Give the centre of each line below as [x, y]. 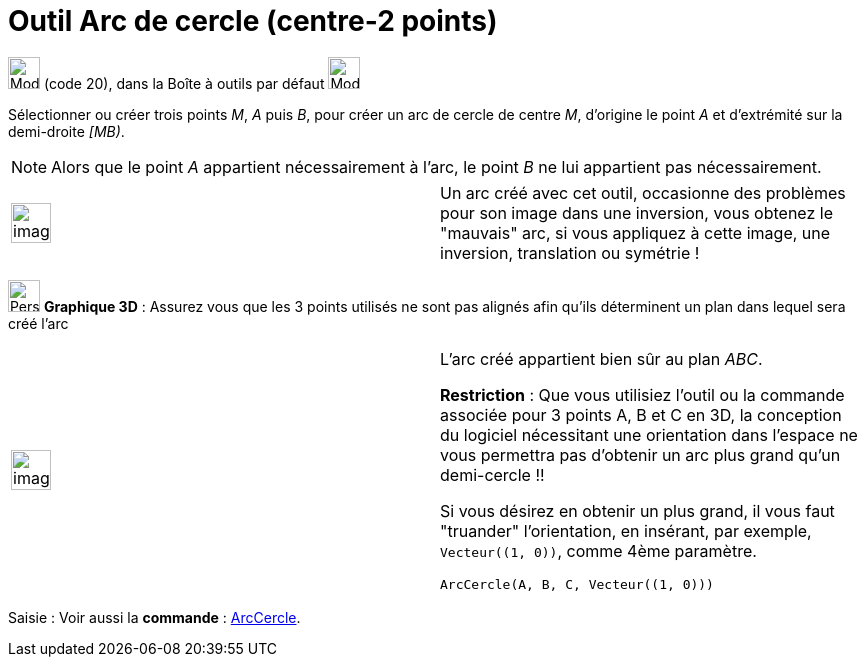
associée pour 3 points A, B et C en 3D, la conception [641, 414]
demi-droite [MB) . [66, 131]
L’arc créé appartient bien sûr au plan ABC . [601, 358]
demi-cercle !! [492, 474]
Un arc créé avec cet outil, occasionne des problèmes [643, 192]
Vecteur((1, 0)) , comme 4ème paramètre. [598, 550]
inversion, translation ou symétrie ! [570, 252]
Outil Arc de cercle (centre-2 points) [253, 21]
